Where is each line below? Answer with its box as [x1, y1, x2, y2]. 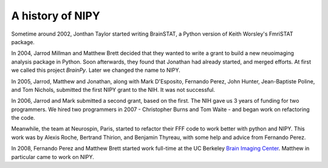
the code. [11, 114, 36, 121]
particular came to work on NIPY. [11, 153, 94, 160]
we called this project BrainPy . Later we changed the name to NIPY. [11, 66, 180, 74]
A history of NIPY [11, 9, 100, 22]
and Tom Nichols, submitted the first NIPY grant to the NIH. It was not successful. [11, 86, 216, 93]
